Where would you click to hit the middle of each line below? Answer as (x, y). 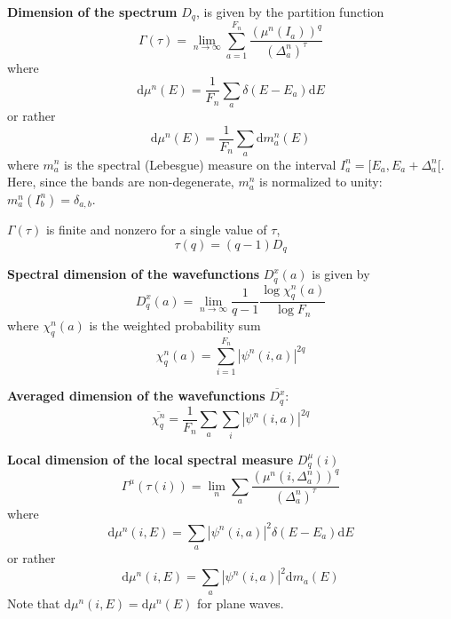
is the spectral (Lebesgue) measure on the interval (200, 164)
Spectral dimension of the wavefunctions (134, 274)
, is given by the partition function (290, 12)
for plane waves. (241, 603)
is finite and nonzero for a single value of (156, 230)
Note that (34, 603)
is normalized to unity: (321, 182)
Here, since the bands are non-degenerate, (121, 182)
